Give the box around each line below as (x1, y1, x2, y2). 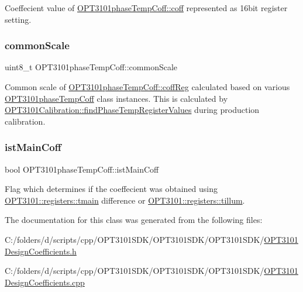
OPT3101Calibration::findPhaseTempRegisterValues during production (5, 104, 260, 116)
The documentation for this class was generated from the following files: (5, 214, 263, 226)
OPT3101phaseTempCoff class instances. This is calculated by (5, 92, 228, 104)
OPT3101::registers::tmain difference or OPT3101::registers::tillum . (5, 194, 245, 206)
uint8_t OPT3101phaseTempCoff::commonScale (5, 61, 178, 73)
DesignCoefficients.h (5, 245, 77, 257)
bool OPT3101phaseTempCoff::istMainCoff (5, 163, 159, 175)
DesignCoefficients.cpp (5, 276, 85, 288)
